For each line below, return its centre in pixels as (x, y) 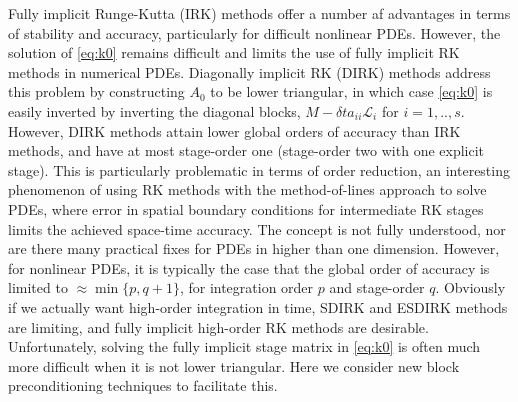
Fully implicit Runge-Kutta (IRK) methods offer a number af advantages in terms (259, 13)
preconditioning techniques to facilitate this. (143, 385)
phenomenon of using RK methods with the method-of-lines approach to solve (247, 189)
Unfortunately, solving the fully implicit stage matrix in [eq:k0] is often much (244, 346)
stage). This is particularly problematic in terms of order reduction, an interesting (259, 169)
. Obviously (470, 287)
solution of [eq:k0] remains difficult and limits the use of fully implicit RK (234, 52)
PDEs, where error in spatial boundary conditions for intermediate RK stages (246, 208)
